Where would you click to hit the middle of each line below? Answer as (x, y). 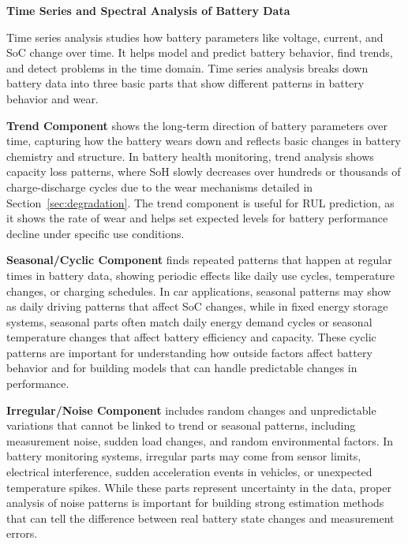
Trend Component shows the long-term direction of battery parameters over (197, 125)
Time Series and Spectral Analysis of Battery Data (148, 10)
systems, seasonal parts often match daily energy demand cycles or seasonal (189, 321)
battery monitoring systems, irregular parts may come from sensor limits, (184, 456)
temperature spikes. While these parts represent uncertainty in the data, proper (199, 487)
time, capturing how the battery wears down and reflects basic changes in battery (204, 141)
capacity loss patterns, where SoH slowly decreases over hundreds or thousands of (204, 171)
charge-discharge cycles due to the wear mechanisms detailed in (160, 186)
